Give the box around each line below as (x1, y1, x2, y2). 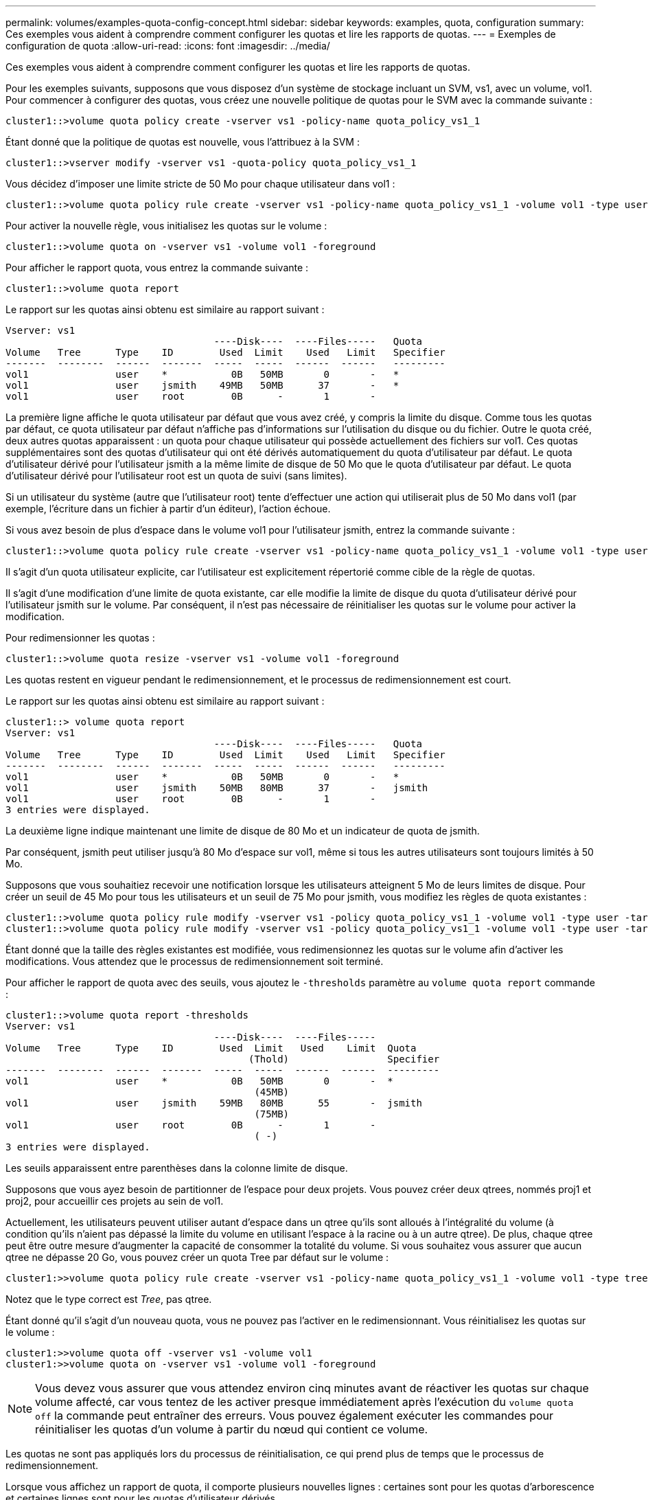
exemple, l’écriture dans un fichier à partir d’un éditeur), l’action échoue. (5, 503, 331, 514)
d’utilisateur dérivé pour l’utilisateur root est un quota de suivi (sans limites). (5, 470, 347, 481)
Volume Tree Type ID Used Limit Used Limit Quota (5, 1043, 417, 1054)
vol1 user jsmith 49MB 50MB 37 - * (5, 380, 400, 391)
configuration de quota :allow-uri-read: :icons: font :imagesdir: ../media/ (5, 40, 330, 52)
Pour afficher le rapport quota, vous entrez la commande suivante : (5, 262, 309, 273)
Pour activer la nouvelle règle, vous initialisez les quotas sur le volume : (5, 220, 327, 231)
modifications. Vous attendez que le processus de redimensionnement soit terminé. (5, 955, 384, 967)
